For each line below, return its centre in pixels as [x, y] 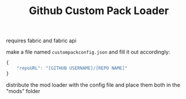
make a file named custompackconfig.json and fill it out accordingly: [88, 52]
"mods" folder [23, 91]
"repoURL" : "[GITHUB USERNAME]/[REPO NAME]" [72, 69]
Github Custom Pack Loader [99, 11]
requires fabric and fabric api [41, 41]
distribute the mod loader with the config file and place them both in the [93, 85]
